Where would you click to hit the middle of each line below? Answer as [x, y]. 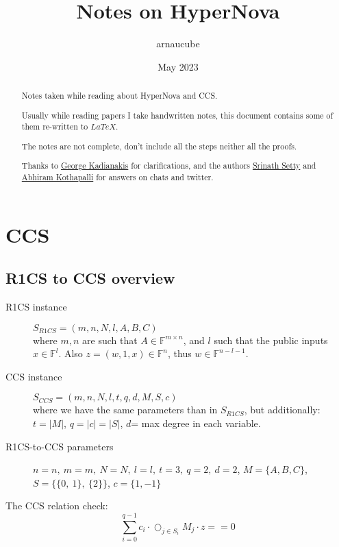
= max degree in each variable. [196, 423]
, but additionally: [282, 410]
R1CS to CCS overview [90, 278]
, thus [179, 353]
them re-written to [55, 126]
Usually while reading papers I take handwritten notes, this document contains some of [177, 115]
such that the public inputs [271, 340]
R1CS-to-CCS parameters [60, 446]
